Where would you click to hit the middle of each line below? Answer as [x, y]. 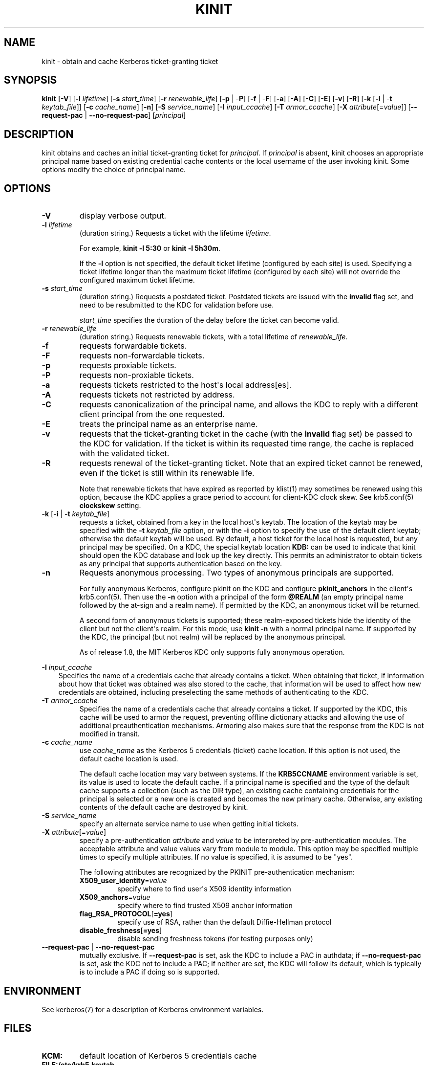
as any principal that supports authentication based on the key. [181, 564]
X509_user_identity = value [123, 881]
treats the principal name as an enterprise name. [169, 424]
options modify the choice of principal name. [114, 170]
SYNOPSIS [31, 80]
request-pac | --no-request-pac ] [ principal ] [114, 115]
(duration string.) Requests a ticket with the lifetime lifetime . [175, 233]
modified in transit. [109, 734]
